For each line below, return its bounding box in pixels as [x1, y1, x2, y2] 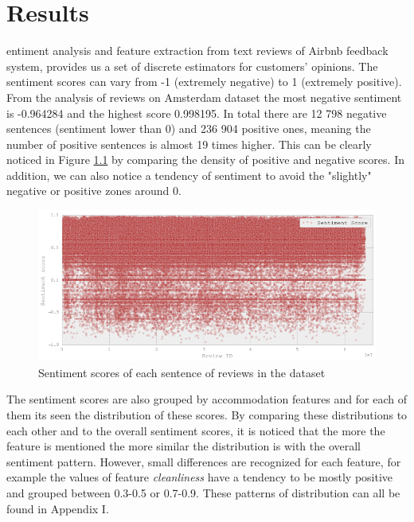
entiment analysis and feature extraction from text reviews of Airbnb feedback [6, 42, 389, 59]
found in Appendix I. [6, 500, 109, 516]
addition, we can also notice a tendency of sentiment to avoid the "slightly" [6, 166, 372, 183]
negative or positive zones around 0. [6, 182, 182, 199]
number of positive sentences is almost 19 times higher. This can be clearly [6, 135, 372, 152]
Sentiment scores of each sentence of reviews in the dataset [38, 364, 326, 380]
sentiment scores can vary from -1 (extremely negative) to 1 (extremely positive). [6, 73, 402, 90]
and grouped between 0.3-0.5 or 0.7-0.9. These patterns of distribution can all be [6, 484, 400, 501]
